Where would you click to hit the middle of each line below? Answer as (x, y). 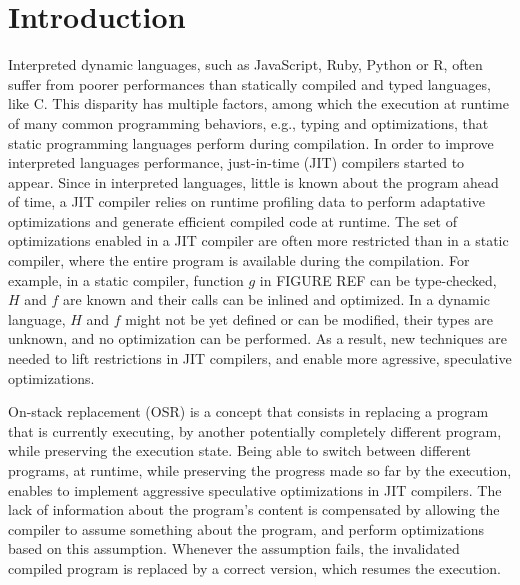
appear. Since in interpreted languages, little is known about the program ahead (253, 181)
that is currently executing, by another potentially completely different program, (255, 430)
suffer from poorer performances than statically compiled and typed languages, (249, 83)
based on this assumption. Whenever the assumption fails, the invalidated (234, 548)
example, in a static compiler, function (126, 279)
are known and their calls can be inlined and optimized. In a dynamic (276, 299)
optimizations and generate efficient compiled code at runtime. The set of (232, 220)
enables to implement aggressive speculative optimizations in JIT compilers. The (255, 489)
